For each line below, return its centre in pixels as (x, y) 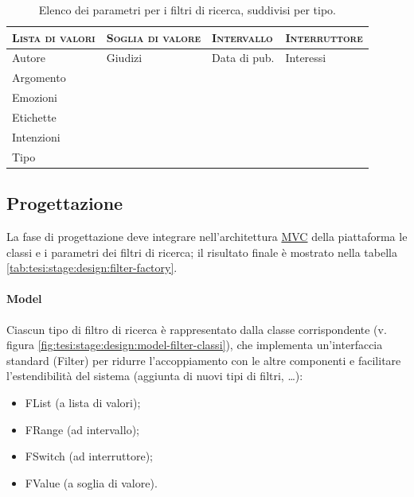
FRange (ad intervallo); (82, 429)
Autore (29, 58)
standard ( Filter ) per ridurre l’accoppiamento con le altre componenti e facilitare (204, 360)
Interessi (306, 58)
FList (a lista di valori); (83, 402)
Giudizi (124, 58)
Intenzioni (36, 136)
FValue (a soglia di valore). (91, 482)
